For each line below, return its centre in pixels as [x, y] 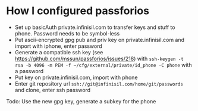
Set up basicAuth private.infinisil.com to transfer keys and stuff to [95, 27]
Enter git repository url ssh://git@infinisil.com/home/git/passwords [99, 83]
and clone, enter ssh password [53, 90]
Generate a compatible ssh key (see [59, 52]
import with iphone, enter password [58, 46]
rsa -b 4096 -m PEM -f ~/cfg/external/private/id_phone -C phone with [103, 65]
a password [29, 71]
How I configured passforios [78, 11]
